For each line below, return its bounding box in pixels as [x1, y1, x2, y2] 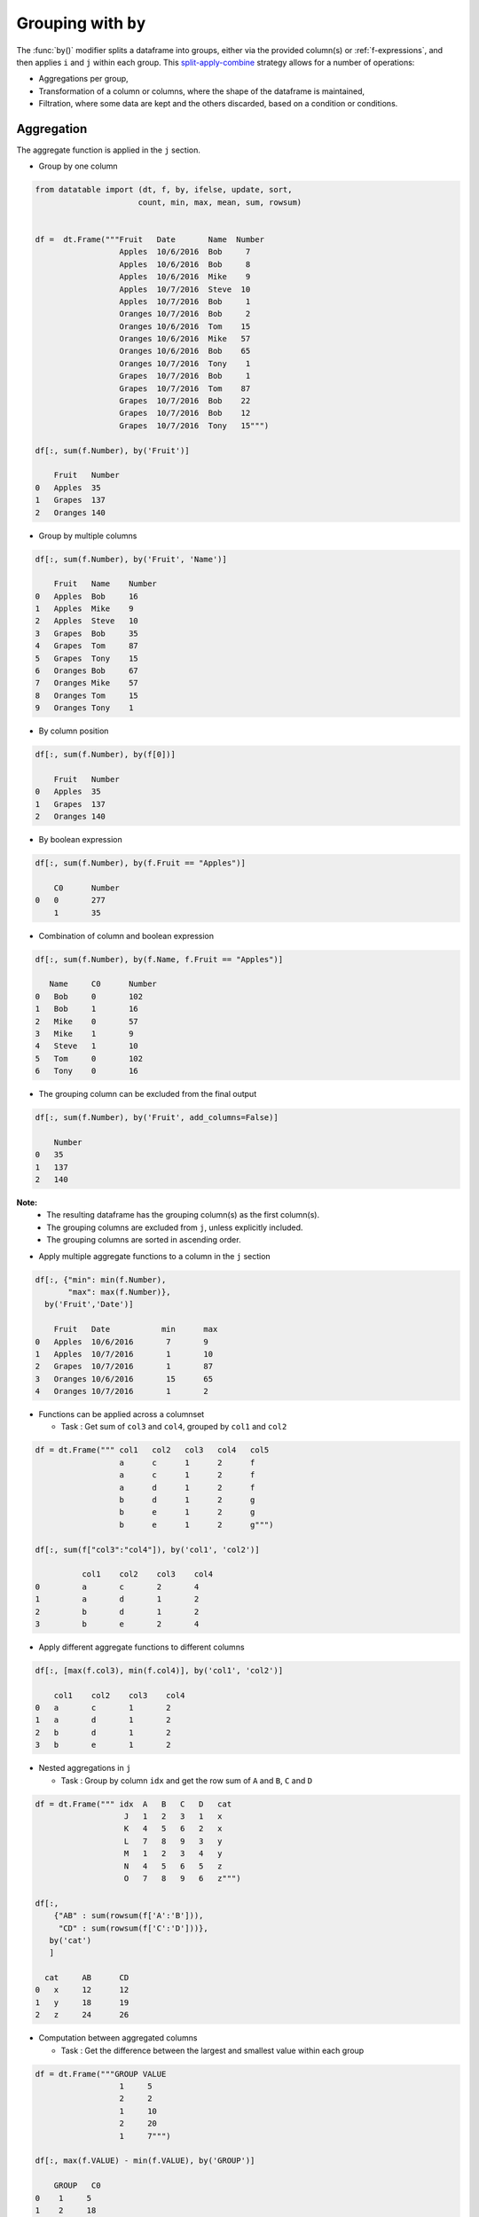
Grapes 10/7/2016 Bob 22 [119, 396, 251, 406]
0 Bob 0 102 [35, 991, 144, 1001]
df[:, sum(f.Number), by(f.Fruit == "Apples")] [35, 858, 246, 868]
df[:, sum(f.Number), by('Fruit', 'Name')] [35, 554, 228, 564]
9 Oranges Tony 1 [35, 703, 134, 713]
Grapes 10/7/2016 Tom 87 [119, 383, 251, 394]
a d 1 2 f [119, 1482, 255, 1492]
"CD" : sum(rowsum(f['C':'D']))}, [58, 1923, 208, 1933]
